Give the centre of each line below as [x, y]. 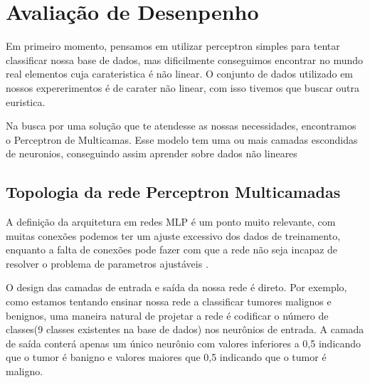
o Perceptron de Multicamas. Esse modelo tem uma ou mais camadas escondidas [182, 139]
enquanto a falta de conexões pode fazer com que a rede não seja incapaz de [172, 250]
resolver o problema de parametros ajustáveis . [107, 263]
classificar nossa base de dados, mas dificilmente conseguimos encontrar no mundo [185, 59]
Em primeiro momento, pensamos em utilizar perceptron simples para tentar [173, 46]
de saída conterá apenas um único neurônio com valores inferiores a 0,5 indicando [184, 343]
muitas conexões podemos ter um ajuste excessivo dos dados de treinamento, [173, 235]
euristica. [26, 101]
